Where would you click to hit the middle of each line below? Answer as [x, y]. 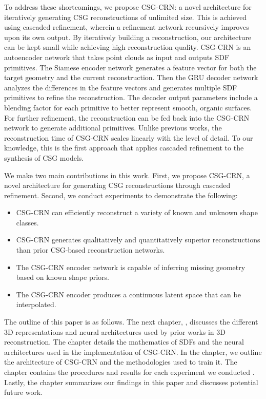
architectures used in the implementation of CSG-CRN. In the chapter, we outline [133, 351]
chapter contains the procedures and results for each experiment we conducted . [129, 372]
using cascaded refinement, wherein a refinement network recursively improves [127, 27]
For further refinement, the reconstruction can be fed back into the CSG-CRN [127, 117]
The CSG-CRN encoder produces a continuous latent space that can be [128, 294]
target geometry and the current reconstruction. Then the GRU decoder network [131, 77]
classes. [27, 222]
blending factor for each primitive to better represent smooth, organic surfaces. [128, 107]
